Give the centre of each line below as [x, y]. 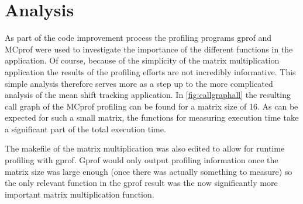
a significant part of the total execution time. [85, 129]
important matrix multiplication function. [80, 194]
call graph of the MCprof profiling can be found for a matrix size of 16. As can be [151, 106]
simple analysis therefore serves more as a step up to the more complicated [139, 83]
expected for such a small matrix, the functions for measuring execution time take [152, 117]
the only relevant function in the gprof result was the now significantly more [141, 183]
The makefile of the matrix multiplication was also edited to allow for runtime [145, 148]
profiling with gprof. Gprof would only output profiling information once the [142, 160]
